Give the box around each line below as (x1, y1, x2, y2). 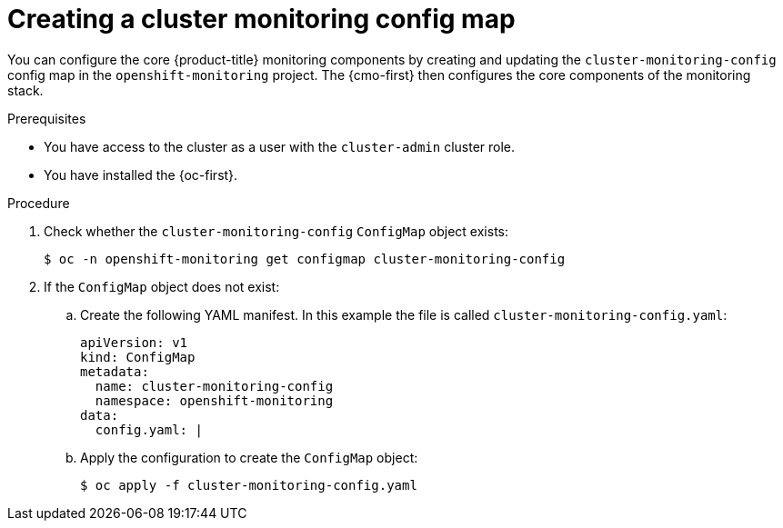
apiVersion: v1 (80, 334, 188, 350)
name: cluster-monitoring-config (95, 378, 334, 394)
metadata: (80, 364, 149, 379)
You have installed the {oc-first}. (44, 166, 238, 183)
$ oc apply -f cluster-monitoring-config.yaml (80, 477, 417, 493)
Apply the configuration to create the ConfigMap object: (80, 449, 418, 465)
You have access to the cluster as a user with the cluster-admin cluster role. (44, 138, 516, 154)
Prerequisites (7, 110, 86, 126)
